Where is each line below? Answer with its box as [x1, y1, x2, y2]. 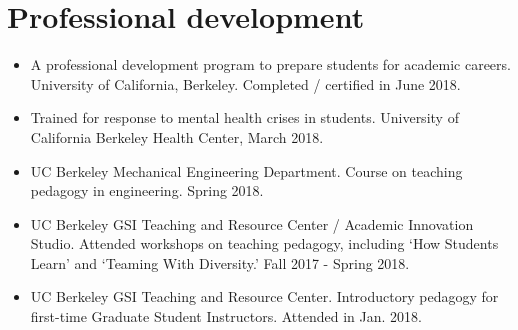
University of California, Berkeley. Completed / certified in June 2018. [30, 73, 461, 94]
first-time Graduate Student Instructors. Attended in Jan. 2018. [30, 306, 422, 327]
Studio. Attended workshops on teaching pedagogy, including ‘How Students [30, 233, 499, 254]
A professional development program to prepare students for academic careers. [30, 54, 511, 75]
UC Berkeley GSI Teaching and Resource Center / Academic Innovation [30, 213, 474, 234]
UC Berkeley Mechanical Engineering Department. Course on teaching [30, 160, 463, 181]
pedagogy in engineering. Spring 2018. [30, 180, 264, 201]
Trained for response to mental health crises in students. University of [30, 107, 459, 128]
